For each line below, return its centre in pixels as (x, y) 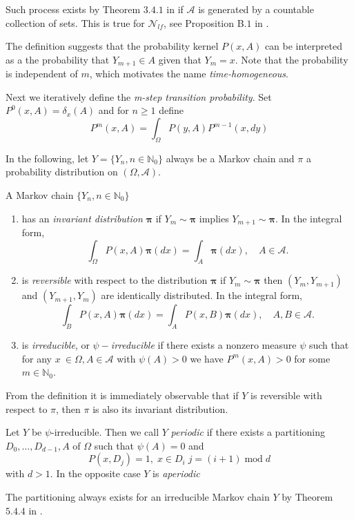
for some (312, 358)
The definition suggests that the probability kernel (112, 46)
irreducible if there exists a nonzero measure (204, 345)
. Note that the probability (292, 59)
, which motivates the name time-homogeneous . (189, 74)
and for (114, 110)
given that (180, 59)
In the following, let (47, 158)
